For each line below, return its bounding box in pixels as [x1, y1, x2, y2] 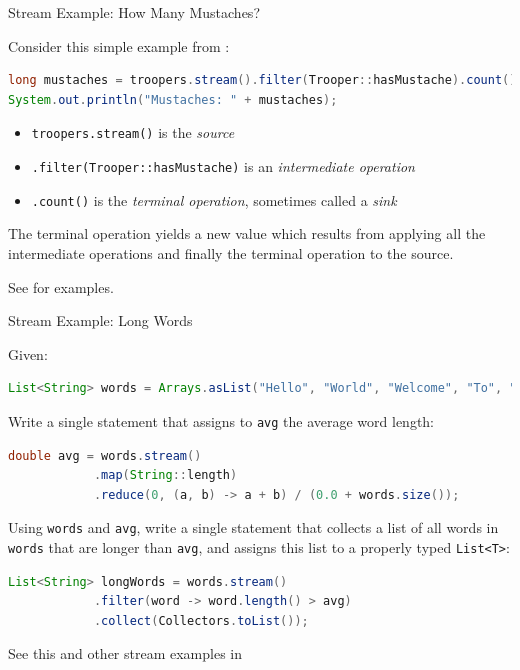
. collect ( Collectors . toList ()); [93, 613, 309, 628]
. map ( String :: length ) [93, 468, 238, 483]
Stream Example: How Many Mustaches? [8, 2, 260, 22]
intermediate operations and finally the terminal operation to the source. [8, 242, 454, 263]
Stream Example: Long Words [8, 310, 193, 331]
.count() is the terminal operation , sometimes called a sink [31, 189, 397, 210]
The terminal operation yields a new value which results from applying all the [8, 223, 486, 244]
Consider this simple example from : [8, 35, 230, 56]
